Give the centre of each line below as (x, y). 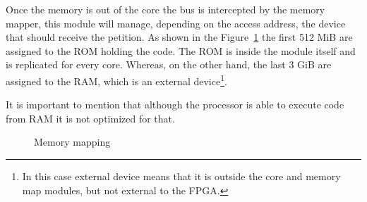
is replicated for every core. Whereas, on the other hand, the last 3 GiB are (169, 64)
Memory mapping (72, 142)
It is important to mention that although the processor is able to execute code (175, 105)
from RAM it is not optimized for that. (90, 118)
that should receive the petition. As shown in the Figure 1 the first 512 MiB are (179, 37)
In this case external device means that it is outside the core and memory (181, 176)
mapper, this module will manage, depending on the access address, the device (176, 23)
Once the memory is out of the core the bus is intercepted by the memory (166, 9)
